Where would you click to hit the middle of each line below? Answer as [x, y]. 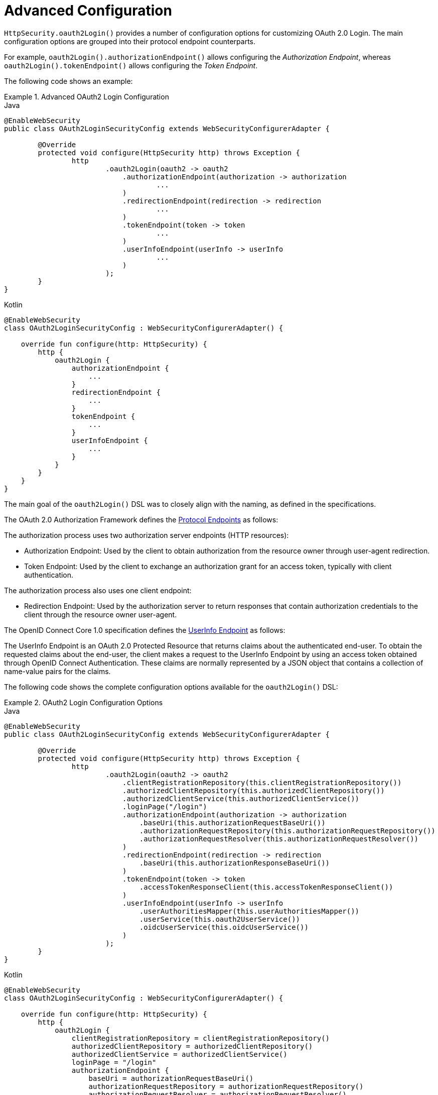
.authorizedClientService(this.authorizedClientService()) [241, 798]
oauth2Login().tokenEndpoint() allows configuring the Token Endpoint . [131, 65]
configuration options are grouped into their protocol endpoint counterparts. [130, 41]
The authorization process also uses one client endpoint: [98, 590]
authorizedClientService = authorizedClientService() [179, 1054]
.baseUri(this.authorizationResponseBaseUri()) [235, 863]
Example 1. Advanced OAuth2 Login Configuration [87, 96]
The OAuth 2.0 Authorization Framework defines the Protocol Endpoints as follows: [141, 519]
